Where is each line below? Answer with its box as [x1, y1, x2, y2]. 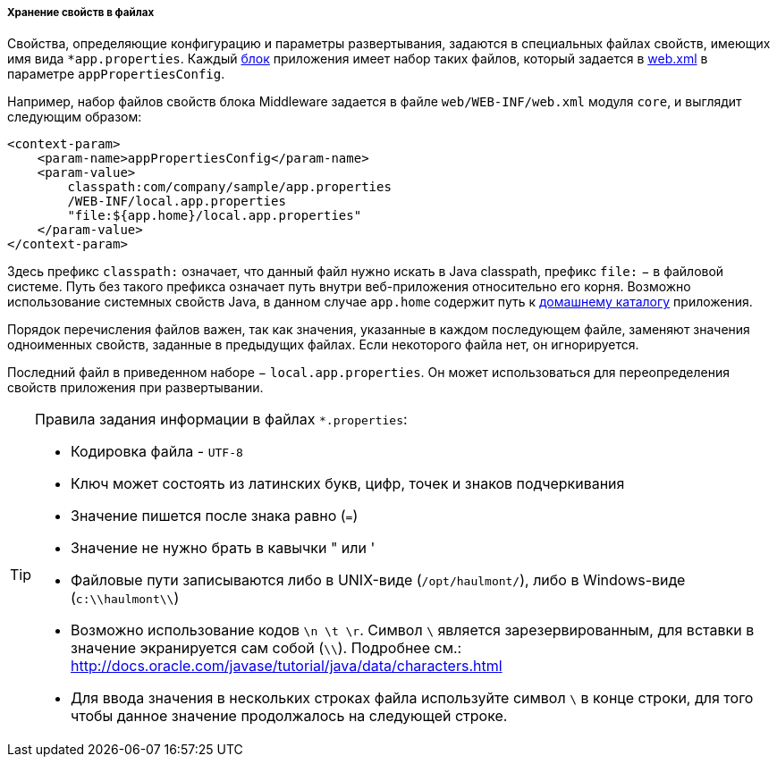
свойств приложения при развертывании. [7, 380, 264, 396]
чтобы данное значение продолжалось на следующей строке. [71, 707, 508, 726]
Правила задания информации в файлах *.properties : [35, 410, 408, 429]
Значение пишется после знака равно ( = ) [71, 507, 359, 525]
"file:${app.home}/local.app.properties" [67, 208, 362, 223]
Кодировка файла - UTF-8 [71, 442, 243, 461]
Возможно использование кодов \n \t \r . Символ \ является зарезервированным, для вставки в [71, 621, 755, 640]
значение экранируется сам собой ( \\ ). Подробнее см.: [71, 639, 462, 658]
